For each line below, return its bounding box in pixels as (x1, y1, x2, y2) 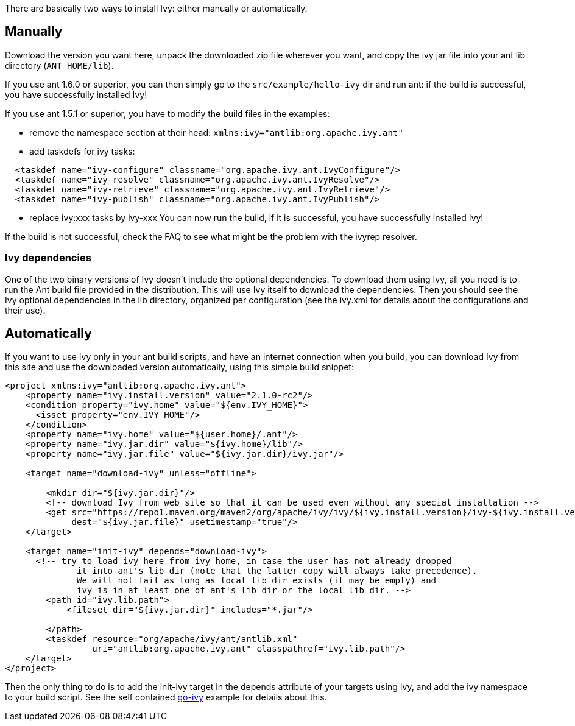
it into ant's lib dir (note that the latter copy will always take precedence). (77, 566, 478, 576)
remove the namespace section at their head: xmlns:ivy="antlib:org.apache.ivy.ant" (29, 127, 403, 138)
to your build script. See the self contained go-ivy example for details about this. (5, 692, 327, 703)
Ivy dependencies (5, 252, 91, 264)
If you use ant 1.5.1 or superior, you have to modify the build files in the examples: (5, 108, 330, 119)
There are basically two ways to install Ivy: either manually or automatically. (5, 3, 308, 13)
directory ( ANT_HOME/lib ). (5, 60, 114, 71)
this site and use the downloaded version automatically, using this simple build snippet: (5, 362, 354, 373)
